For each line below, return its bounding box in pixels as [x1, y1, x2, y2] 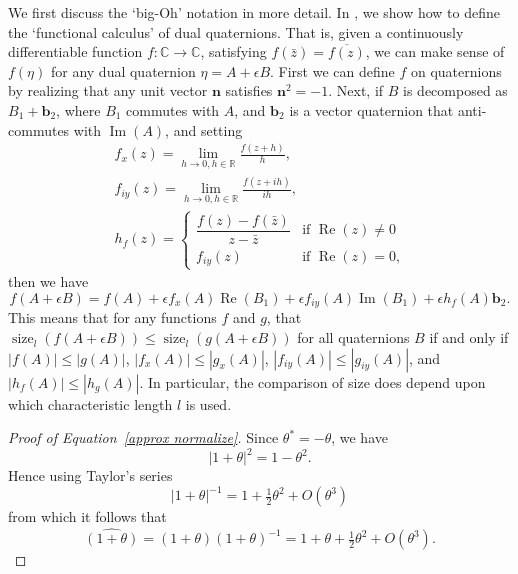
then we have [8, 271, 89, 292]
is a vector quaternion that [289, 99, 454, 120]
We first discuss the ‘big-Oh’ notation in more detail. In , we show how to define [8, 2, 501, 22]
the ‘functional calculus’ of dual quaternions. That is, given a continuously [8, 21, 464, 42]
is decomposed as [403, 80, 508, 101]
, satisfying [200, 41, 267, 62]
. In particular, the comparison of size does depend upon [139, 371, 486, 392]
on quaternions [410, 60, 502, 81]
